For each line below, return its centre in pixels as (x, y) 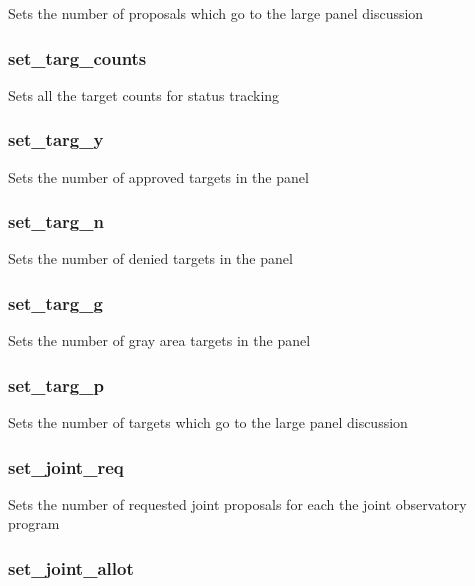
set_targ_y (56, 139)
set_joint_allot (71, 567)
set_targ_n (56, 221)
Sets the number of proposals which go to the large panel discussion (216, 13)
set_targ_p (56, 384)
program (34, 523)
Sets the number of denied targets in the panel (150, 258)
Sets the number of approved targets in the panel (158, 176)
